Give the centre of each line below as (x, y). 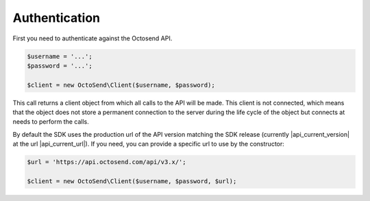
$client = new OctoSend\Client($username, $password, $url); (132, 182)
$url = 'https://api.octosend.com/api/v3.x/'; (107, 162)
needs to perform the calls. (51, 122)
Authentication (57, 18)
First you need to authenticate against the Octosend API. (92, 38)
